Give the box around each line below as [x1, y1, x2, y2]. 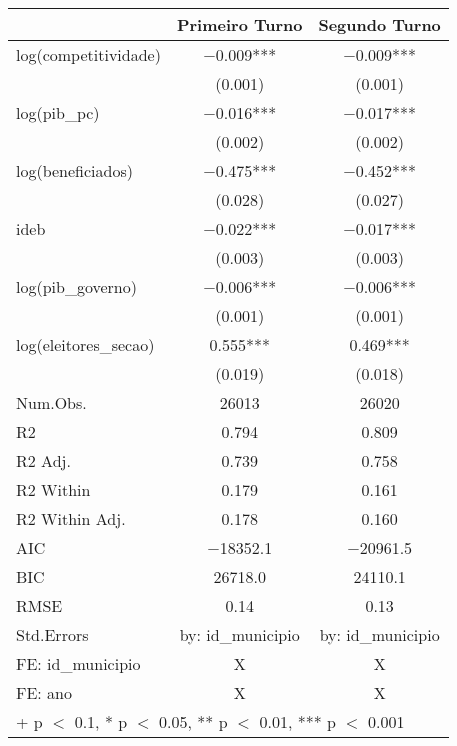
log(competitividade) [16, 43, 161, 66]
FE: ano [16, 681, 73, 704]
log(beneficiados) [16, 159, 133, 182]
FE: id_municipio [16, 652, 141, 675]
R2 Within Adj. [16, 507, 126, 530]
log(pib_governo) [16, 275, 137, 298]
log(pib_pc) [16, 101, 100, 124]
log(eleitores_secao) [16, 333, 155, 356]
